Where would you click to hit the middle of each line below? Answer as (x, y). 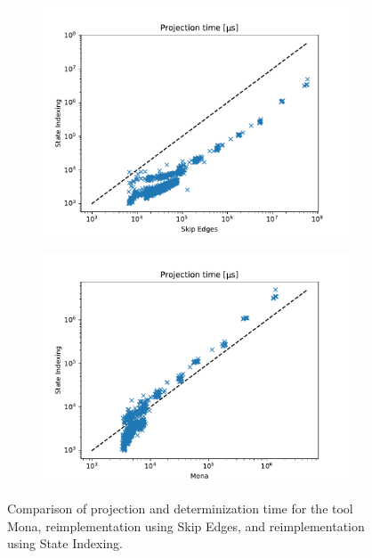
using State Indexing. (65, 543)
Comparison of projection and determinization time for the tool (180, 509)
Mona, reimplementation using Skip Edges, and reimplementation (186, 525)
